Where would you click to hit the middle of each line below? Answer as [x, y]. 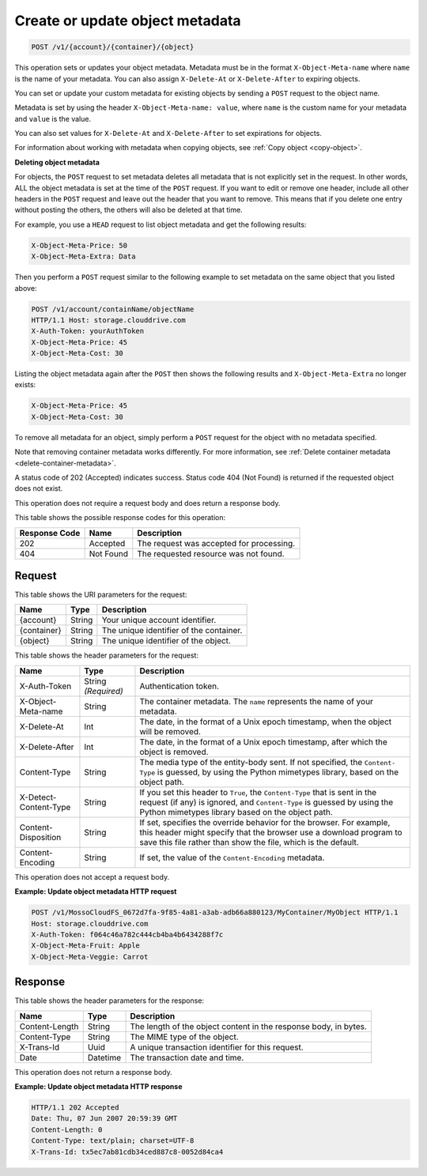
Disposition [40, 837]
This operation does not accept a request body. [92, 876]
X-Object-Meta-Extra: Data [83, 256]
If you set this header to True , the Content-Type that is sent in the [258, 792]
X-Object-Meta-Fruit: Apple [85, 946]
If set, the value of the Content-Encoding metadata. [232, 857]
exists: [25, 385]
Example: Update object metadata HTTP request [96, 891]
